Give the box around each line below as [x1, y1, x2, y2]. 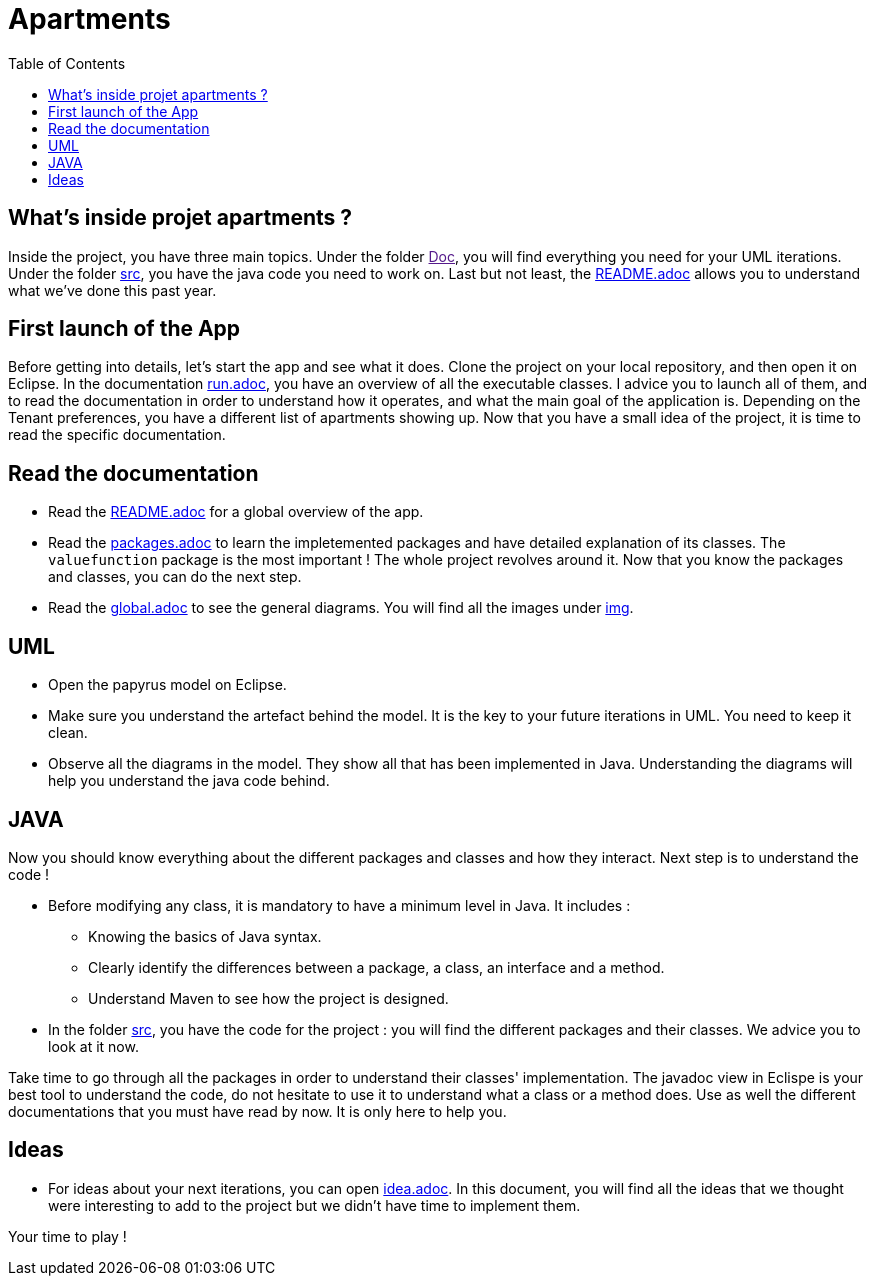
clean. [48, 724, 88, 742]
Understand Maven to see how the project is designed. [88, 989, 449, 1007]
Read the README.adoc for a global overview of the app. [48, 503, 424, 521]
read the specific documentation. [8, 426, 226, 444]
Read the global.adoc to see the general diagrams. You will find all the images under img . [48, 599, 634, 617]
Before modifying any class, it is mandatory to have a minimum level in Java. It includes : [48, 896, 631, 914]
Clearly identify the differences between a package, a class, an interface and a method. [88, 958, 665, 976]
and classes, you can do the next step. [48, 568, 302, 586]
